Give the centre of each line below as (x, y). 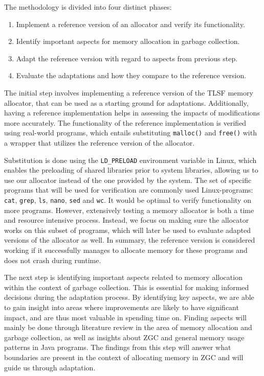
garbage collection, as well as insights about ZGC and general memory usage (124, 337)
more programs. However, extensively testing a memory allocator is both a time (129, 210)
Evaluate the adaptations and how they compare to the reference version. (131, 75)
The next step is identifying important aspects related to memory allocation (123, 277)
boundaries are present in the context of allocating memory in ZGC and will (124, 357)
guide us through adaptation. (50, 367)
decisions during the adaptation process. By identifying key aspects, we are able (129, 297)
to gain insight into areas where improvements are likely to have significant (122, 307)
